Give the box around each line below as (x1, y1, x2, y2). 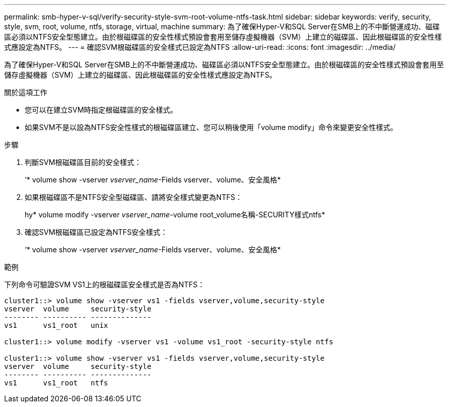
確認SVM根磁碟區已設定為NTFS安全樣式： (25, 228, 168, 236)
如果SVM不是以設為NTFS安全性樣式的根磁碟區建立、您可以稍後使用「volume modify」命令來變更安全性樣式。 (25, 123, 398, 132)
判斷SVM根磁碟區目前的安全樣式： (25, 158, 142, 166)
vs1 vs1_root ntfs (4, 379, 108, 387)
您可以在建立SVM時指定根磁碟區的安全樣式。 (25, 105, 178, 114)
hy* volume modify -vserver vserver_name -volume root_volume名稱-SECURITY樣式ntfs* (25, 210, 325, 219)
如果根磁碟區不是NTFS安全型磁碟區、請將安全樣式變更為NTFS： (25, 193, 242, 201)
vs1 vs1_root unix (4, 321, 108, 329)
